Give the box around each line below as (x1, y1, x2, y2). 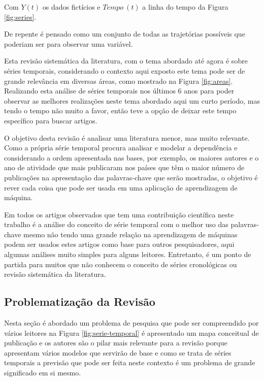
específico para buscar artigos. (4, 115, 97, 125)
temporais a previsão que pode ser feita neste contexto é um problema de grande (4, 357, 255, 368)
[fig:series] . (4, 11, 37, 22)
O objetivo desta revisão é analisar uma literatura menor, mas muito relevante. (4, 132, 250, 143)
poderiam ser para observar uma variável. (4, 38, 133, 49)
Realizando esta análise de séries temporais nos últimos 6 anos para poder (4, 85, 235, 96)
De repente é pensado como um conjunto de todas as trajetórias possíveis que (4, 28, 245, 39)
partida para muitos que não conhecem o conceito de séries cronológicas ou (4, 259, 237, 269)
